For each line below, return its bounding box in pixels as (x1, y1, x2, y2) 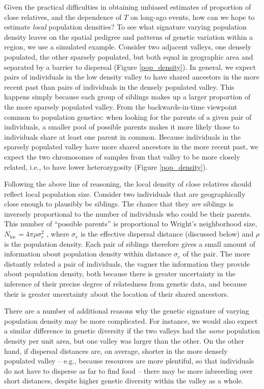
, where (46, 228, 69, 239)
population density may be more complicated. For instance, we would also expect (4, 315, 258, 326)
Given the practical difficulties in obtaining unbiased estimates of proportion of (4, 2, 251, 12)
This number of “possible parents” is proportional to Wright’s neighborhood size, (4, 218, 257, 229)
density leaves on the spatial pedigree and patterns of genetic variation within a (4, 31, 253, 42)
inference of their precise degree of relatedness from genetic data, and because (4, 278, 247, 289)
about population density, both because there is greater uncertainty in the (4, 268, 235, 279)
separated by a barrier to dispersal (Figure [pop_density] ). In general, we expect (4, 61, 256, 72)
